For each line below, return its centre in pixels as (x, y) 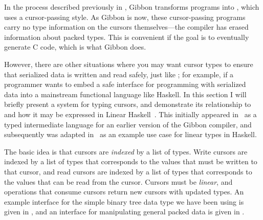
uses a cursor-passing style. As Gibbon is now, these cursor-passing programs (125, 17)
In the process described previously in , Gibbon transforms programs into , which (132, 7)
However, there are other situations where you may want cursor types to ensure (129, 64)
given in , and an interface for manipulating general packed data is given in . (124, 212)
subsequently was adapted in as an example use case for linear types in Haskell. (130, 134)
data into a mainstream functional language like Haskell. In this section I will (125, 94)
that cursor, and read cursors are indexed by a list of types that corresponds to (128, 171)
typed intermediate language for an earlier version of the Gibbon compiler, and (128, 124)
